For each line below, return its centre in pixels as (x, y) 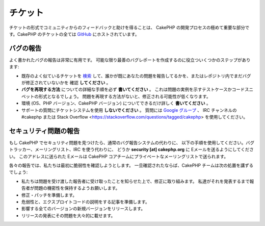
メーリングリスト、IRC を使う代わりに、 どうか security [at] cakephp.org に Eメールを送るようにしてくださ (144, 150)
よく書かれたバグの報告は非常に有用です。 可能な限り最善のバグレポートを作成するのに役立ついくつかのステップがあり (130, 60)
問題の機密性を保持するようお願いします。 (77, 188)
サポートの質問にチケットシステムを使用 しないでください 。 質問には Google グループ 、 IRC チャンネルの (129, 110)
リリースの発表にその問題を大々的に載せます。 (68, 215)
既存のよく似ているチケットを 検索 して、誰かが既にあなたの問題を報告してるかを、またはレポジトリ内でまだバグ (136, 75)
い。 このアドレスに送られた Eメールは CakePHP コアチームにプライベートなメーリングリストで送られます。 (119, 156)
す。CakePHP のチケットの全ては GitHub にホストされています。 (74, 34)
